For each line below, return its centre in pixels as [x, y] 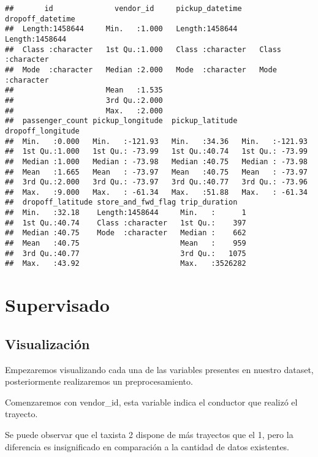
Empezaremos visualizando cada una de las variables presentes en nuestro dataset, [159, 369]
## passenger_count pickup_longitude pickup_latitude [121, 121]
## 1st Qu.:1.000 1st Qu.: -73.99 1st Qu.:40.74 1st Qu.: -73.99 [156, 152]
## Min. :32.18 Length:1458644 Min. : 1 [126, 213]
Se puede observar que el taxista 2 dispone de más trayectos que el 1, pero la [149, 435]
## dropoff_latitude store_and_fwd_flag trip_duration [121, 202]
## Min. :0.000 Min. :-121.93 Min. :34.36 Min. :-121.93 [156, 141]
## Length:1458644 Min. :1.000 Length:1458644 [121, 29]
